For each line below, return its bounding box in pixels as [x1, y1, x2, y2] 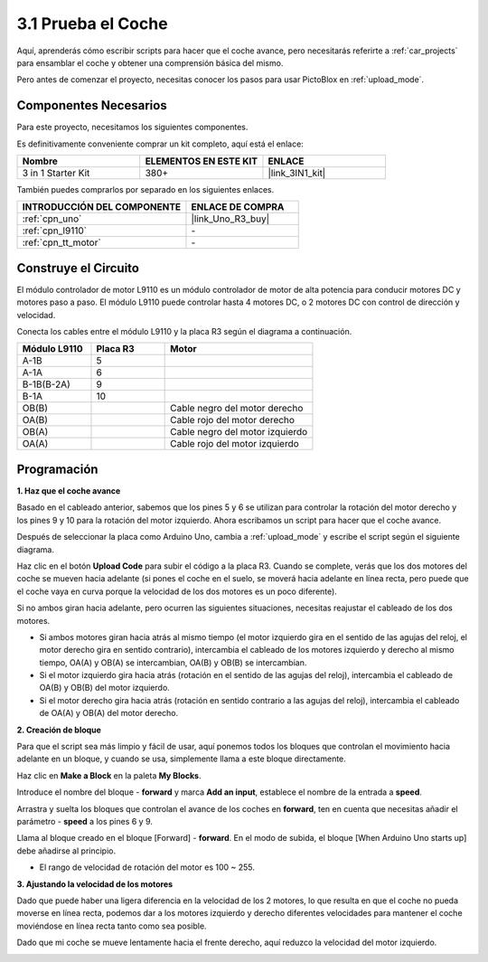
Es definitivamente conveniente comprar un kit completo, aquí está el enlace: [16, 138, 305, 149]
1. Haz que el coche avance [16, 486, 121, 496]
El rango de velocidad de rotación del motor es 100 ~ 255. [39, 862, 255, 872]
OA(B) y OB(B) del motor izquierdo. [39, 683, 171, 693]
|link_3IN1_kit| [267, 167, 326, 180]
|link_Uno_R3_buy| [191, 212, 270, 225]
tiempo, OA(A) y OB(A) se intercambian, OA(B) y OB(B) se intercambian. [39, 656, 307, 668]
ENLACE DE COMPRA [191, 201, 285, 213]
